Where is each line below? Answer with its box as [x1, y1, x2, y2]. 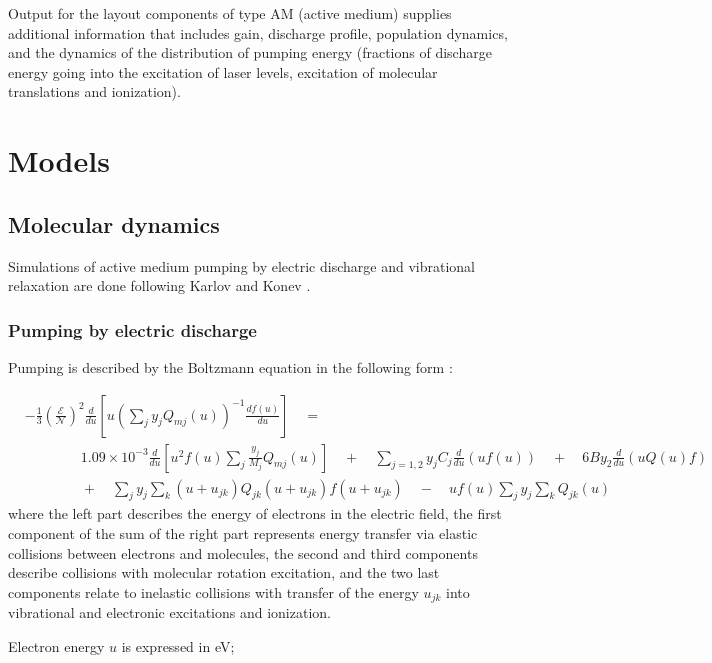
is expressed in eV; [121, 635, 235, 656]
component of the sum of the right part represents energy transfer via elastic [8, 523, 478, 544]
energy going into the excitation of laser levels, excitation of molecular [8, 61, 438, 82]
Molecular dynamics [8, 208, 220, 239]
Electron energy [8, 635, 105, 656]
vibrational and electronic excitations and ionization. [8, 602, 331, 623]
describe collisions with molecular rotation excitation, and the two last [8, 562, 440, 583]
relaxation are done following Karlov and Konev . [8, 275, 311, 296]
